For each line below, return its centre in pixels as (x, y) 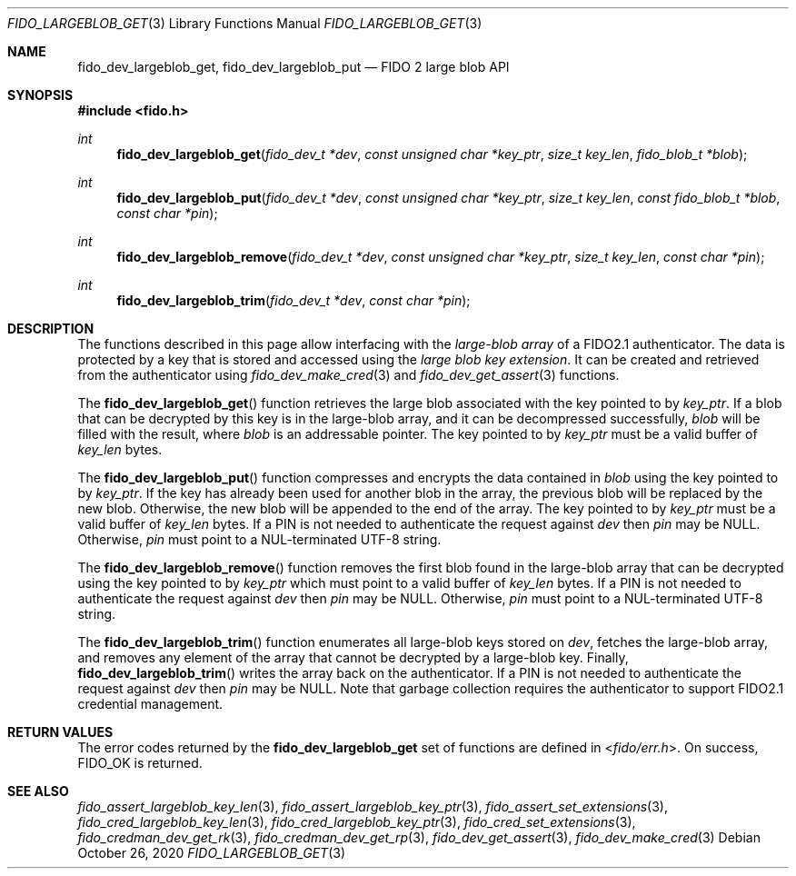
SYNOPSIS (40, 95)
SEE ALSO (38, 791)
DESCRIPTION (51, 328)
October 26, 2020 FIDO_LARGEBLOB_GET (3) (212, 853)
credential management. (150, 704)
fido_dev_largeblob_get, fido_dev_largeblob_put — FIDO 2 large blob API (294, 67)
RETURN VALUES (60, 732)
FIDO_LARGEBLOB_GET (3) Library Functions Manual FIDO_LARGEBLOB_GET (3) (245, 23)
